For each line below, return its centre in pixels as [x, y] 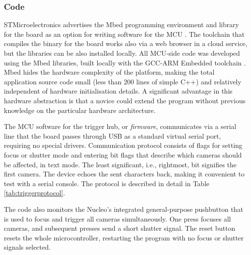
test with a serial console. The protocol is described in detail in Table [107, 183]
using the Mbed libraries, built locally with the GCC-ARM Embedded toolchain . [125, 62]
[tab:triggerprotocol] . [35, 193]
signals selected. [27, 247]
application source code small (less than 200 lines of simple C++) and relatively [123, 81]
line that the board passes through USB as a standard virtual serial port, [112, 135]
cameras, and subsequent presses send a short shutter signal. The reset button [120, 228]
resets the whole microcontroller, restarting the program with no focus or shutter [124, 237]
